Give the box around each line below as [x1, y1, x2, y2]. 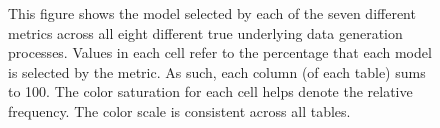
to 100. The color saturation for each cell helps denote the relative [8, 81, 413, 102]
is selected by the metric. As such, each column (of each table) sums [8, 61, 426, 82]
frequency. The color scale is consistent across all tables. [8, 100, 351, 121]
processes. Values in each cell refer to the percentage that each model [8, 42, 432, 63]
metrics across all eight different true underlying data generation [8, 22, 403, 43]
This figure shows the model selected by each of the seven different [8, 3, 416, 23]
